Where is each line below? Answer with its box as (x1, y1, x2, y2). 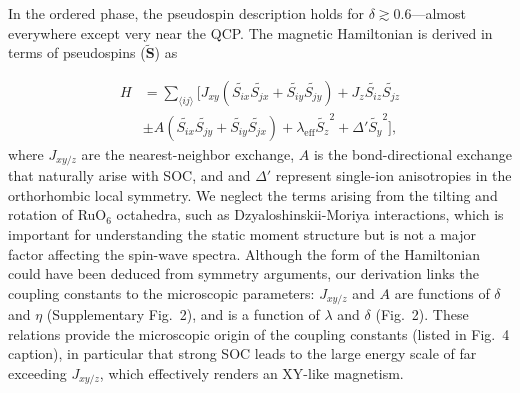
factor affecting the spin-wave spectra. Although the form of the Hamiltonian (8, 243, 480, 264)
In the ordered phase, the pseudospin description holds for (8, 3, 365, 23)
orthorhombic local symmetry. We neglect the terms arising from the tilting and (8, 184, 498, 205)
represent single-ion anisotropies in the (275, 165, 512, 186)
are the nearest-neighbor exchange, (81, 143, 295, 164)
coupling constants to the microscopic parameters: (8, 282, 315, 303)
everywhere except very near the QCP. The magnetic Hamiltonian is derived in (8, 22, 493, 43)
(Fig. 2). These (375, 304, 469, 325)
